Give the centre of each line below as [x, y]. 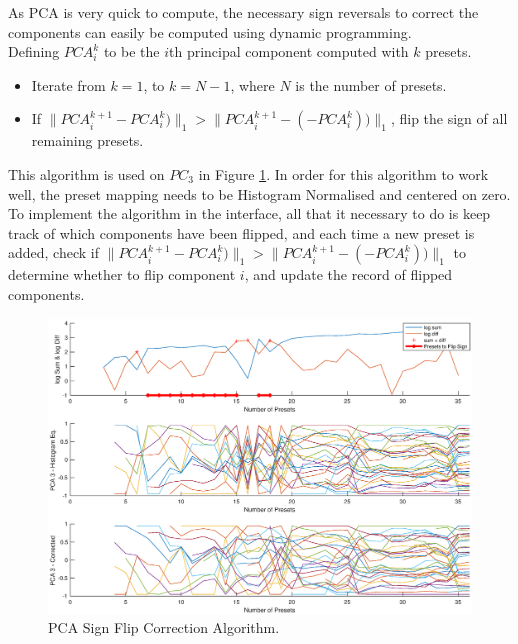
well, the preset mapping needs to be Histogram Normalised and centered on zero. [259, 193]
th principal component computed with [289, 51]
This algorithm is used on [86, 173]
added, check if [53, 252]
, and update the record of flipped [348, 274]
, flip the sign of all [449, 118]
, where [252, 84]
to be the [131, 51]
